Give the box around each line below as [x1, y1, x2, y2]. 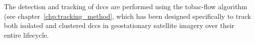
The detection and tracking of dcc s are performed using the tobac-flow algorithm [4, 1, 248, 11]
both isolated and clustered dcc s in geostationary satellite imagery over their [4, 20, 234, 30]
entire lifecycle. [4, 29, 49, 40]
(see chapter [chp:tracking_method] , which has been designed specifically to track [4, 11, 251, 21]
